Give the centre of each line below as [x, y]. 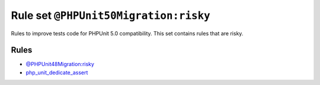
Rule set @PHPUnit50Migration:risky [111, 15]
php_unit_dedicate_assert [57, 72]
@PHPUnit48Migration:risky [60, 64]
